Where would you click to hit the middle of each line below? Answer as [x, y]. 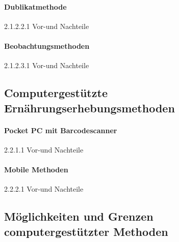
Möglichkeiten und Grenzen [79, 216]
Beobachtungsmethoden [47, 46]
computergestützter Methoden [86, 231]
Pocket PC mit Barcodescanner [61, 130]
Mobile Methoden [36, 169]
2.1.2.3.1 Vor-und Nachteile [47, 65]
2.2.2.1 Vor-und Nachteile [44, 189]
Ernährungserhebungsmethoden [89, 108]
